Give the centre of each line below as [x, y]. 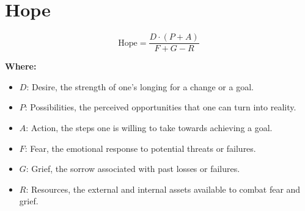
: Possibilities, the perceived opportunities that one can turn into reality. [160, 107]
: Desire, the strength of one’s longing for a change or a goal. [140, 86]
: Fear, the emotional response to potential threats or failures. [140, 148]
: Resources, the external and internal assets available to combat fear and [163, 189]
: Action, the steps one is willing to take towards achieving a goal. [149, 127]
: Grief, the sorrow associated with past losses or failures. [133, 169]
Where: [21, 66]
